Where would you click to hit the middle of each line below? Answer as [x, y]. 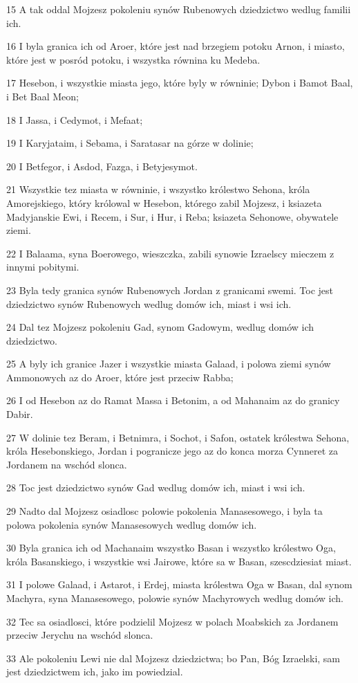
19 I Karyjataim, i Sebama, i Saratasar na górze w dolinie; [130, 143]
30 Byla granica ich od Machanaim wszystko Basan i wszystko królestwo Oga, [171, 548]
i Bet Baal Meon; [43, 96]
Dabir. [20, 414]
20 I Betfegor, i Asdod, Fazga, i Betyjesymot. [102, 166]
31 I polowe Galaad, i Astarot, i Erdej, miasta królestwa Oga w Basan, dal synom [179, 584]
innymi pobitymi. [43, 267]
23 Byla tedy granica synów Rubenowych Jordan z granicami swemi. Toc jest [170, 290]
